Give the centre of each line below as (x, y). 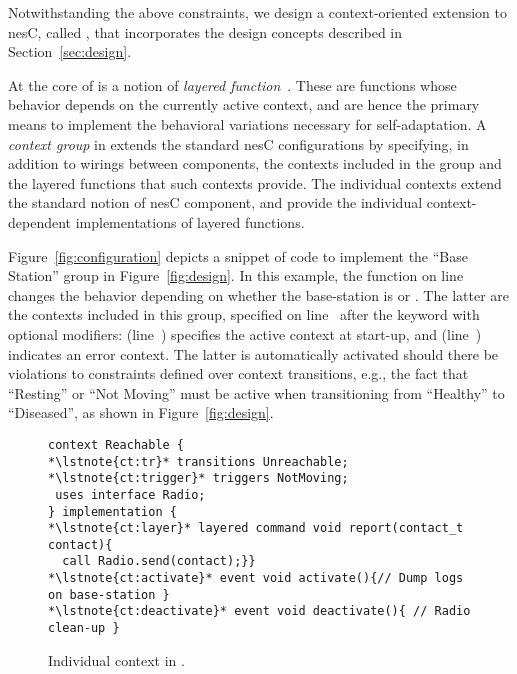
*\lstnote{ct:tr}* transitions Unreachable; (198, 461)
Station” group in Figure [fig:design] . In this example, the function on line (236, 275)
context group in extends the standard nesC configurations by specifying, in (238, 143)
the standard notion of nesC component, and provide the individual (215, 202)
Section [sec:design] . (70, 51)
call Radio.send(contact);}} (159, 561)
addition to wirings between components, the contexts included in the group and (255, 163)
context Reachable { (116, 444)
